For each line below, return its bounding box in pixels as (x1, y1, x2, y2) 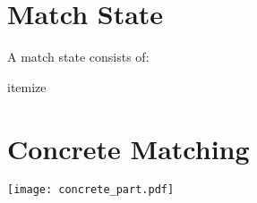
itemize (7, 77, 47, 96)
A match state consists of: (7, 47, 150, 66)
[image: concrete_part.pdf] (7, 183, 175, 197)
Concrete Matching (7, 130, 250, 166)
